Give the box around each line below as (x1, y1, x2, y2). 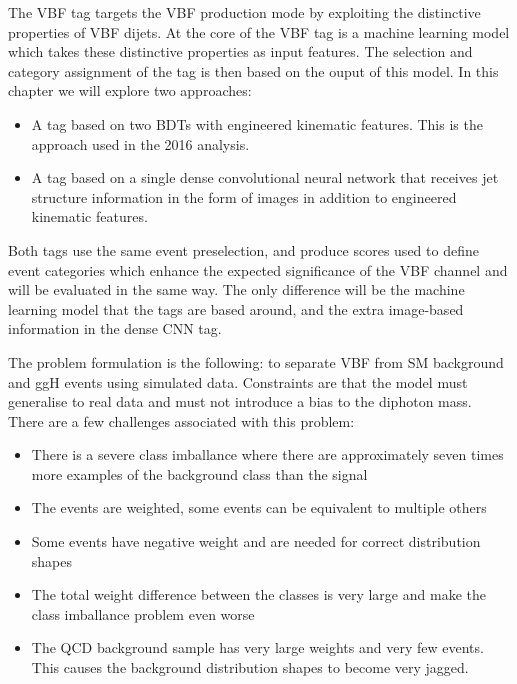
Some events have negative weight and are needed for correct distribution (31, 531, 481, 552)
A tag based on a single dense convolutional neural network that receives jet (31, 167, 499, 188)
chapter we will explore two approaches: (8, 80, 252, 101)
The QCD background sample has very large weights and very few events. (31, 637, 484, 658)
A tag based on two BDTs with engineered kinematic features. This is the (31, 113, 483, 134)
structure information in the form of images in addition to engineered (31, 186, 457, 207)
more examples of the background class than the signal (31, 463, 368, 484)
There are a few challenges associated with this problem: (8, 410, 355, 431)
